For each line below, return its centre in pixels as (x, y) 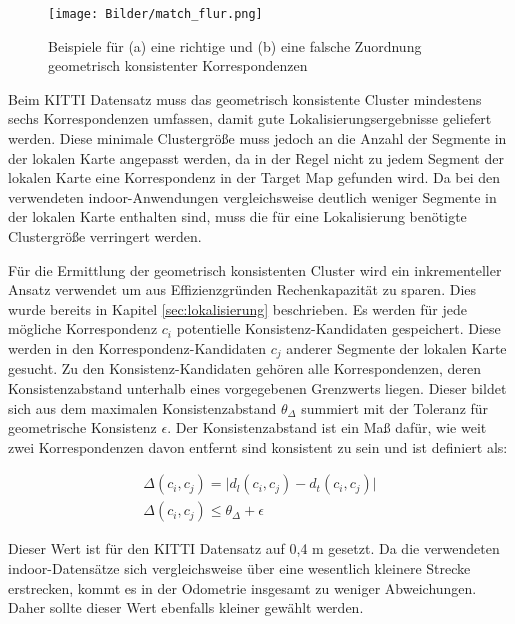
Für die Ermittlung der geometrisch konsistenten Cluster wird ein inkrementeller (255, 269)
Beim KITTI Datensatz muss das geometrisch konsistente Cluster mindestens (245, 98)
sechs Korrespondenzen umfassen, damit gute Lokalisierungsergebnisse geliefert (250, 118)
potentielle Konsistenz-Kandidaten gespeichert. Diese (338, 328)
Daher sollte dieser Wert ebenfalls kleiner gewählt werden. (186, 607)
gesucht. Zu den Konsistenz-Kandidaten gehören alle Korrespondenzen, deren (244, 368)
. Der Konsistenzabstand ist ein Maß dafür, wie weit (327, 427)
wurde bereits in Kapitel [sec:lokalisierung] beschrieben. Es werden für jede (237, 308)
